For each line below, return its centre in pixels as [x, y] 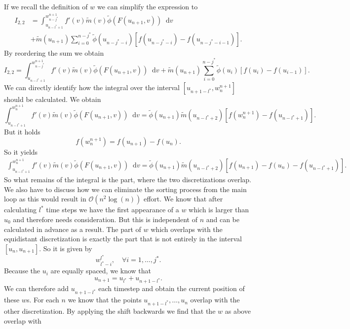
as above [238, 311]
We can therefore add [37, 288]
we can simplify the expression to [147, 6]
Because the [22, 271]
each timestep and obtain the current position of [172, 288]
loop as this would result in [45, 199]
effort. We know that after [183, 199]
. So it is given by [66, 248]
